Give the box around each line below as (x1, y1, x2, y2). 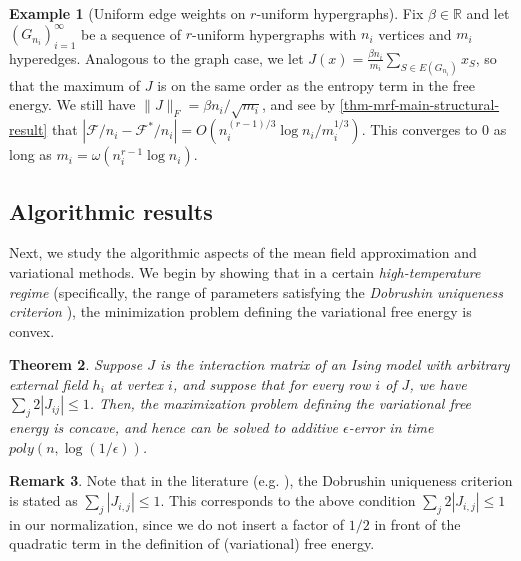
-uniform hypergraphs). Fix (256, 3, 424, 23)
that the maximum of (9, 74, 141, 95)
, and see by (261, 94, 336, 115)
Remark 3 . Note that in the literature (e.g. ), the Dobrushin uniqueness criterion (9, 470, 513, 491)
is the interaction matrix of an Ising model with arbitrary (160, 354, 510, 375)
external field (9, 373, 88, 394)
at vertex (109, 373, 164, 394)
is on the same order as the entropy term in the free (157, 74, 475, 95)
